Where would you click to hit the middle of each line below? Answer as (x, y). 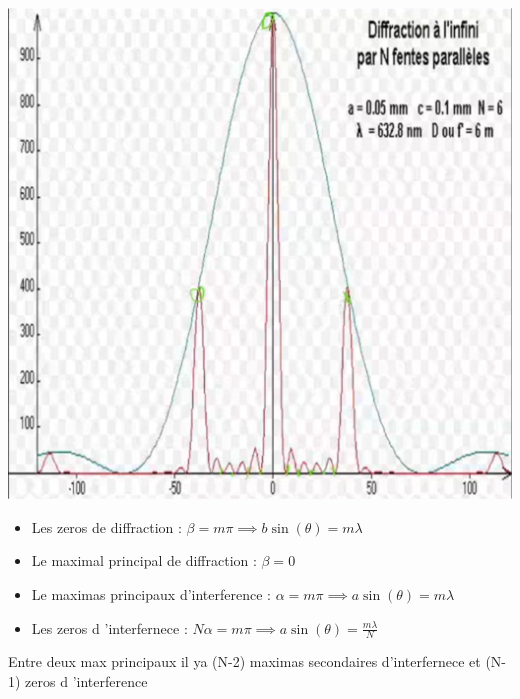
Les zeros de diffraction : (106, 526)
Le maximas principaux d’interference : (151, 593)
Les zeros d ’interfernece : (109, 627)
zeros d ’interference (86, 681)
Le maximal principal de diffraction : (144, 560)
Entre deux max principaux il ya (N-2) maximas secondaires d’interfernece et (244, 661)
